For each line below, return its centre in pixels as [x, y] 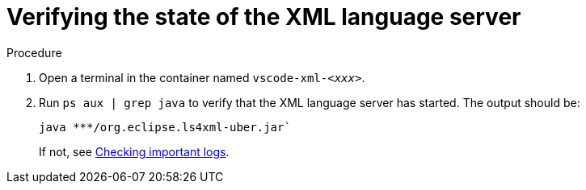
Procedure [34, 52]
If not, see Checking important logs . [134, 151]
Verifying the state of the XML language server [264, 17]
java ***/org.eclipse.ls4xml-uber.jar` [165, 127]
